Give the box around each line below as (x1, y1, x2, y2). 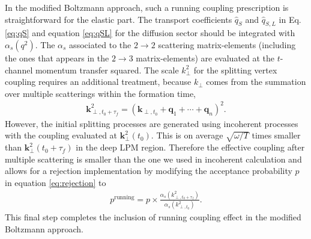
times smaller (252, 129, 301, 141)
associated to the (69, 38, 131, 51)
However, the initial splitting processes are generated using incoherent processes (5, 117, 298, 129)
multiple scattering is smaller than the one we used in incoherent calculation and (5, 152, 302, 165)
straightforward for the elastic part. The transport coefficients (5, 13, 232, 25)
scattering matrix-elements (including (158, 38, 296, 51)
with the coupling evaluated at (5, 129, 118, 141)
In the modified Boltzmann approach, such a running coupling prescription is (5, 1, 289, 13)
